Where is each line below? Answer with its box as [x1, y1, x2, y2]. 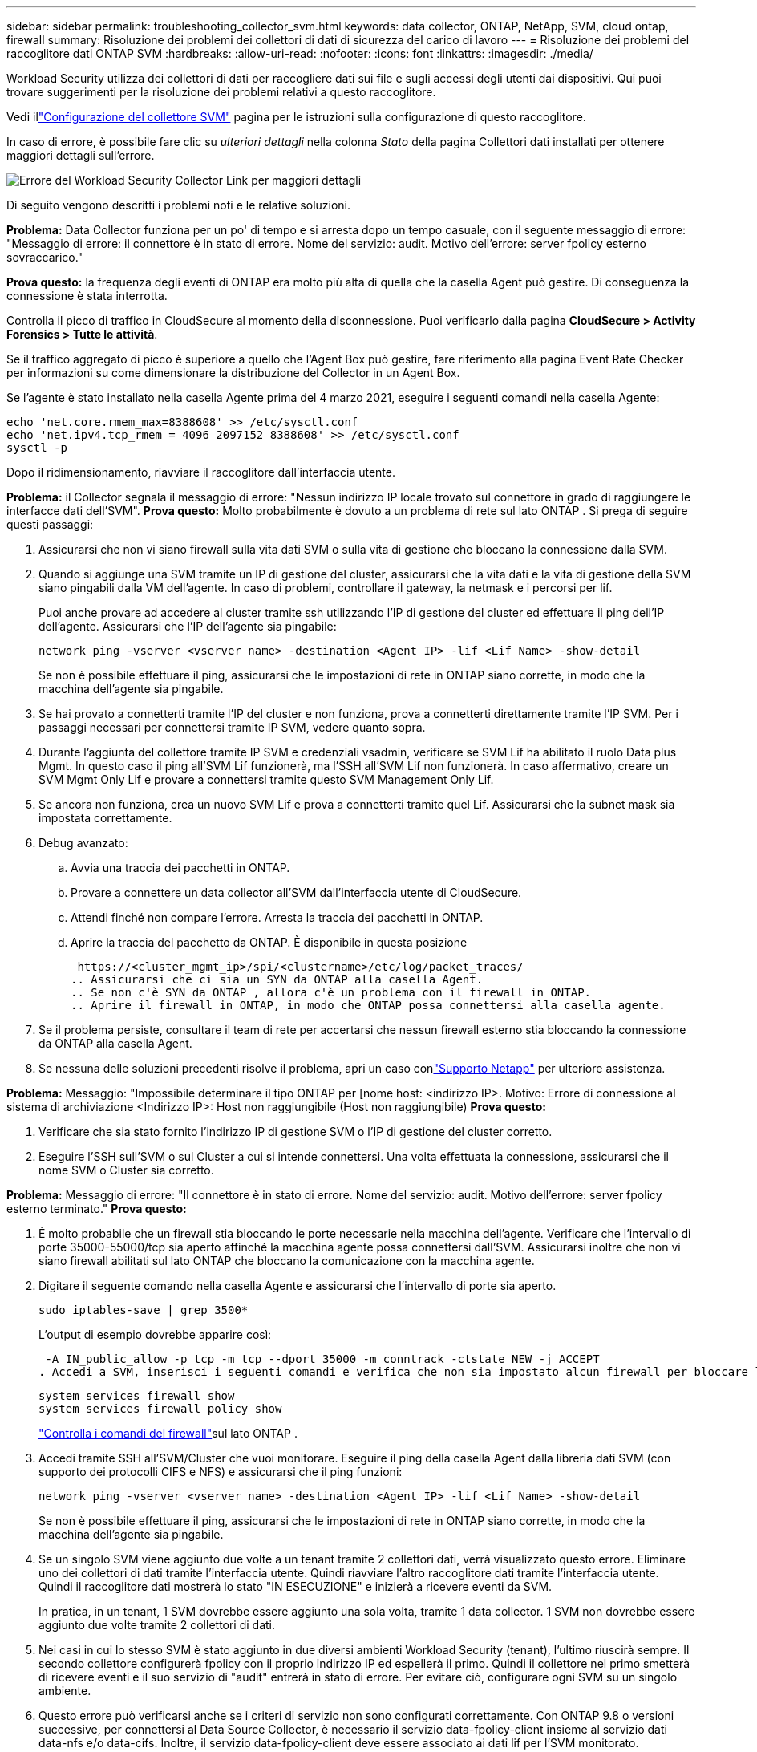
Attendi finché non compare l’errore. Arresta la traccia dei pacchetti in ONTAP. [71, 910, 484, 924]
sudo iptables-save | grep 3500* [38, 1304, 249, 1316]
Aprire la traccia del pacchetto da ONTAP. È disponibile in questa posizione [71, 935, 468, 949]
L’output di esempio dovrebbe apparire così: [38, 1328, 272, 1341]
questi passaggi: [6, 517, 94, 531]
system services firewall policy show [38, 1402, 282, 1415]
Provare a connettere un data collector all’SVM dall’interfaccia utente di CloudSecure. [71, 886, 522, 899]
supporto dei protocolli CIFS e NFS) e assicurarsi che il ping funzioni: [38, 1465, 403, 1478]
